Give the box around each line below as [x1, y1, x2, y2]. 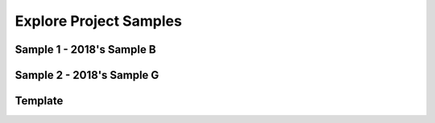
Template [14, 94, 64, 108]
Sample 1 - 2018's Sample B [14, 43, 156, 56]
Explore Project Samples [14, 12, 183, 30]
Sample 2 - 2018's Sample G [14, 68, 159, 82]
